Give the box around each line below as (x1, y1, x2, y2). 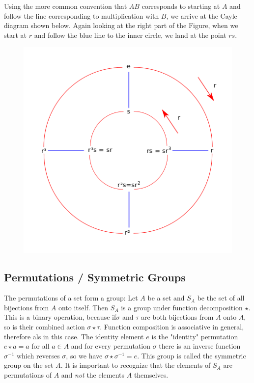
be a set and (147, 293, 185, 303)
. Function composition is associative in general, (100, 322, 244, 331)
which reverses (16, 350, 60, 360)
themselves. (134, 369, 169, 380)
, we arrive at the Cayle (166, 10, 237, 21)
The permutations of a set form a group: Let (4, 293, 138, 303)
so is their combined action (4, 322, 85, 331)
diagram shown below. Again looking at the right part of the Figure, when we (4, 20, 238, 30)
